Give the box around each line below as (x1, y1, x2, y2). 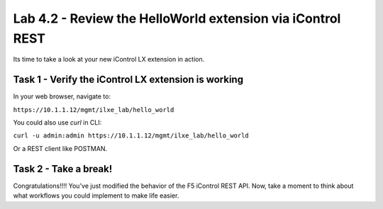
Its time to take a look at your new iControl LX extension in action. (13, 55, 205, 64)
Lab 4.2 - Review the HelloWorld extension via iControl (13, 11, 341, 26)
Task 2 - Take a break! (13, 163, 113, 175)
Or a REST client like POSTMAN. (13, 144, 108, 152)
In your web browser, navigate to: (13, 92, 111, 101)
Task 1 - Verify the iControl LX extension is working (13, 74, 244, 86)
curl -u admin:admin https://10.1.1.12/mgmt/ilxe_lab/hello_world (13, 132, 250, 140)
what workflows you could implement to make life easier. (13, 191, 179, 200)
